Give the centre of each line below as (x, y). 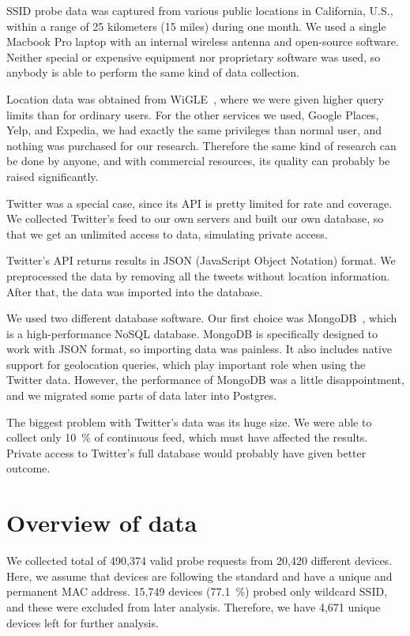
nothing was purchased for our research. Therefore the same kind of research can (201, 145)
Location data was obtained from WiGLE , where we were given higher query (195, 98)
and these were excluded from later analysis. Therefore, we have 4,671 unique (194, 606)
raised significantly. (53, 176)
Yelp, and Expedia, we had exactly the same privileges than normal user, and (194, 130)
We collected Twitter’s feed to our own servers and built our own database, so (195, 218)
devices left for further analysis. (83, 622)
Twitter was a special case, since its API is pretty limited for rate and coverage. (199, 203)
